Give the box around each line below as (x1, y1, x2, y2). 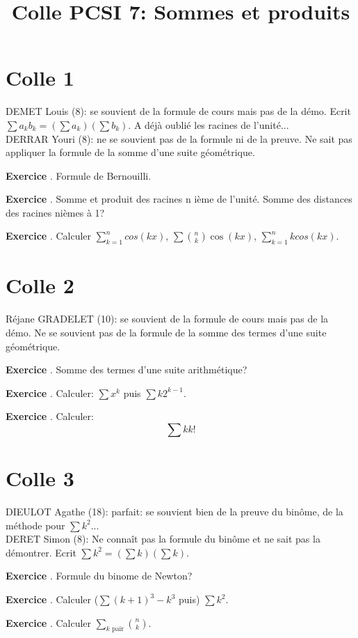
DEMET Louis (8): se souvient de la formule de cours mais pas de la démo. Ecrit (6, 104, 351, 118)
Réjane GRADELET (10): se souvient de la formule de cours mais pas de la (6, 311, 329, 326)
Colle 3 (6, 464, 74, 492)
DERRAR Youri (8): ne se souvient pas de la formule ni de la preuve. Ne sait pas (6, 131, 352, 146)
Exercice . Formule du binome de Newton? (6, 568, 193, 583)
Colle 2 (6, 271, 74, 299)
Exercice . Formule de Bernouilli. (6, 168, 152, 182)
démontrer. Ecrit (6, 545, 76, 559)
